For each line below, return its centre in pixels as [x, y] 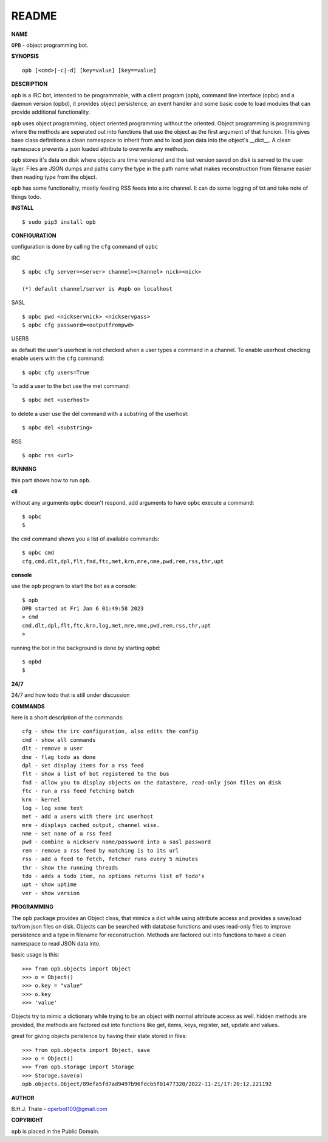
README [34, 16]
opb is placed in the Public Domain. [55, 1131]
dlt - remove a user [53, 749]
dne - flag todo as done [59, 757]
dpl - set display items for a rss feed [83, 765]
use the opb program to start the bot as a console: [74, 586]
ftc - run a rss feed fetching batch [78, 791]
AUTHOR [23, 1098]
